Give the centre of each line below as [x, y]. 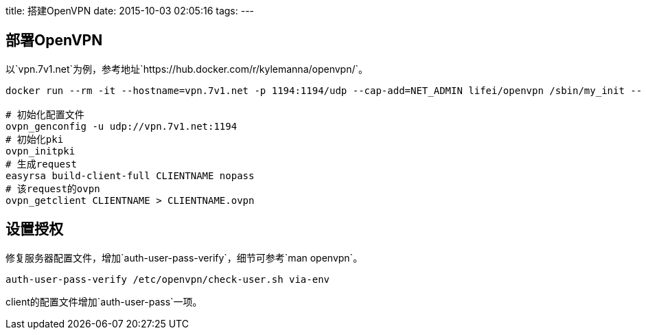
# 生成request [41, 164]
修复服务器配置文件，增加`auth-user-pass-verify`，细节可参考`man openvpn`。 [184, 257]
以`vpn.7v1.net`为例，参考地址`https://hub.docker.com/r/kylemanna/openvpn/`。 [187, 69]
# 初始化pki [35, 139]
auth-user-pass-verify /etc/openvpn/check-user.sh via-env [168, 279]
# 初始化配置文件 [45, 114]
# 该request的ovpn [53, 188]
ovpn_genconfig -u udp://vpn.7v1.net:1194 [122, 126]
